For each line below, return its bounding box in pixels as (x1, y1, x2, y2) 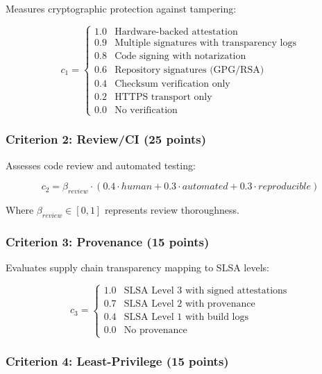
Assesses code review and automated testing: (6, 158, 196, 172)
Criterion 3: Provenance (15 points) (6, 232, 210, 250)
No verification (115, 105, 178, 116)
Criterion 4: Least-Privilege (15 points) (6, 352, 229, 370)
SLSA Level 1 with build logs (124, 312, 249, 322)
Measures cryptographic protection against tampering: (6, 1, 237, 15)
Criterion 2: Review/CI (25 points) (6, 130, 206, 148)
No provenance (124, 325, 187, 335)
